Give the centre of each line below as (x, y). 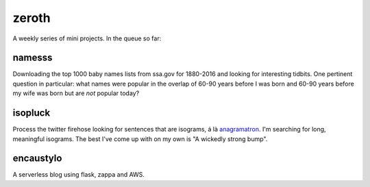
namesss (33, 58)
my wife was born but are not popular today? (76, 93)
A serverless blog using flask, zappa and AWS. (79, 175)
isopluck (32, 113)
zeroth (32, 18)
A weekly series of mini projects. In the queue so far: (87, 38)
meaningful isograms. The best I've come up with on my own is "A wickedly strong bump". (140, 139)
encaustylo (37, 159)
